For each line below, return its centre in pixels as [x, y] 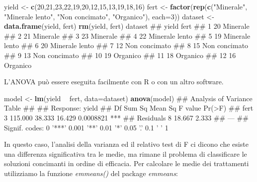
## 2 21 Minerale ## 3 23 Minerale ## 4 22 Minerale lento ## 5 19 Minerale [127, 35]
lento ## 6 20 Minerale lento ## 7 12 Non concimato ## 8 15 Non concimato [126, 45]
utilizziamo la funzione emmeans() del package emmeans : [91, 173]
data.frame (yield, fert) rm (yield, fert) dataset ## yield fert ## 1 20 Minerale [127, 26]
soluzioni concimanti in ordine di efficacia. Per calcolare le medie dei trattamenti [127, 163]
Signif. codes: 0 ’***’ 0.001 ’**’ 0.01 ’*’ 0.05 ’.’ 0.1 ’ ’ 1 [86, 127]
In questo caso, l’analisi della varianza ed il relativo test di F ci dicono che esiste [126, 144]
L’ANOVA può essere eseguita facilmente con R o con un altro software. [114, 82]
